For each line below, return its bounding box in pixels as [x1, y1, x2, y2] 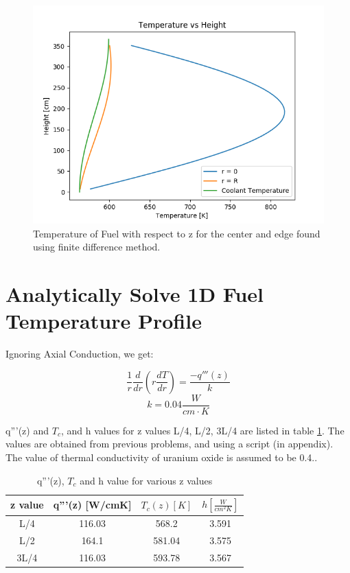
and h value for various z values [80, 473, 213, 487]
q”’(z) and [5, 423, 49, 437]
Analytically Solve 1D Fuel [5, 279, 264, 307]
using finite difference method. [33, 239, 161, 254]
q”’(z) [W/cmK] [53, 498, 132, 512]
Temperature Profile [5, 307, 202, 335]
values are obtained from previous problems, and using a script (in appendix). [5, 436, 334, 451]
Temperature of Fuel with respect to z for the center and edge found [33, 226, 320, 240]
